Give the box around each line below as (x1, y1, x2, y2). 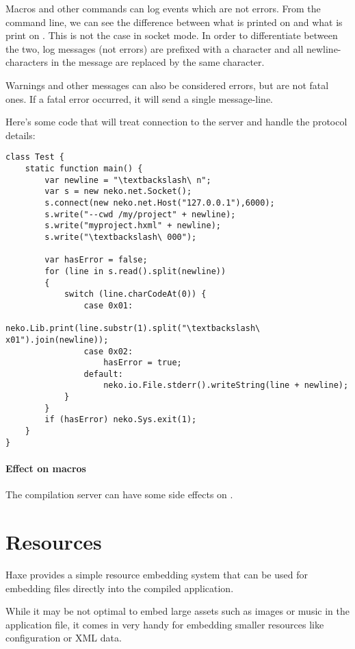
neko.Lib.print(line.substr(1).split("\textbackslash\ (5, 323, 261, 334)
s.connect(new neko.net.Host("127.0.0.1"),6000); (44, 197, 275, 208)
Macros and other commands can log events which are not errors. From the (5, 1, 321, 15)
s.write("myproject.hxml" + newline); (44, 221, 221, 231)
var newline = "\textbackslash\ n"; (44, 175, 211, 185)
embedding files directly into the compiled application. (5, 580, 234, 595)
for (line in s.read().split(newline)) (44, 266, 226, 276)
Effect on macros (5, 461, 86, 475)
